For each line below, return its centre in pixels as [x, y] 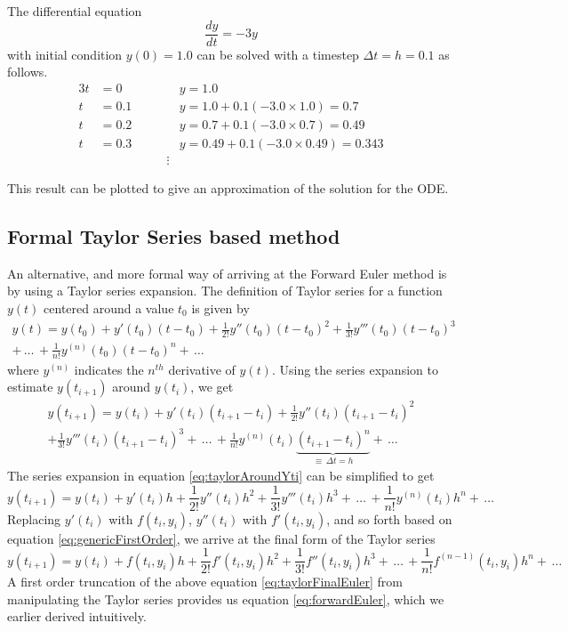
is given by [220, 307]
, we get [212, 387]
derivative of [202, 369]
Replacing [34, 518]
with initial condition [65, 54]
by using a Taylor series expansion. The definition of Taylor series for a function [225, 291]
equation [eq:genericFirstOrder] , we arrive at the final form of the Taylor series [221, 538]
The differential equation [75, 11]
